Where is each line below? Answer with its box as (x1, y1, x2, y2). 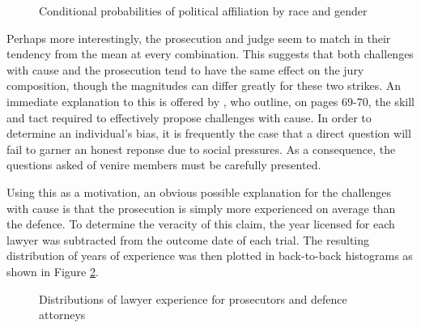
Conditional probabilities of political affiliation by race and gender (39, 2, 368, 19)
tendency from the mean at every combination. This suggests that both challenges (6, 45, 414, 62)
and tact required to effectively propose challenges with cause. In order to (6, 109, 372, 126)
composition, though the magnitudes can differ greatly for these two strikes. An (6, 77, 402, 94)
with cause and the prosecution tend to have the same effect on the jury (6, 61, 364, 78)
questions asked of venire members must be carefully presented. (6, 156, 321, 173)
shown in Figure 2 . (6, 262, 99, 279)
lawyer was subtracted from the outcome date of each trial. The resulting (6, 231, 369, 248)
